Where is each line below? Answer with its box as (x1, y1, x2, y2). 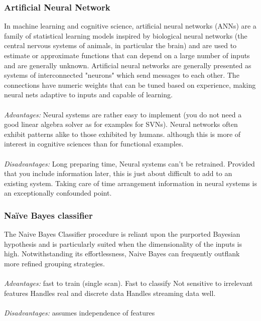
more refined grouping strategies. (4, 258, 105, 268)
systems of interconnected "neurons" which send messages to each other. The (4, 70, 239, 80)
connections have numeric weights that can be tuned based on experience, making (4, 79, 256, 90)
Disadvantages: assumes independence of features (4, 307, 155, 317)
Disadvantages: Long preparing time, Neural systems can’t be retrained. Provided (4, 158, 255, 169)
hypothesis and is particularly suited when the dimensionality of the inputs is (4, 238, 242, 249)
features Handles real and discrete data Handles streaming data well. (4, 287, 216, 298)
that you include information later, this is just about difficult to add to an (4, 168, 232, 179)
